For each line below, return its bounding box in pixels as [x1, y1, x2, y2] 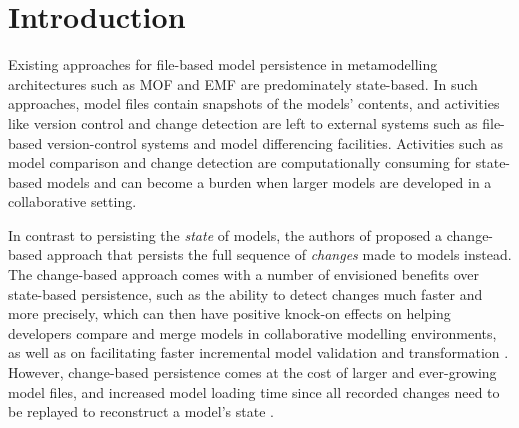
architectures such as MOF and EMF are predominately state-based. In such [8, 73, 478, 94]
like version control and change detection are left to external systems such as [8, 112, 478, 133]
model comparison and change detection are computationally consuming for [8, 152, 472, 173]
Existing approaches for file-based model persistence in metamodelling [8, 54, 438, 75]
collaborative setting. [8, 191, 137, 212]
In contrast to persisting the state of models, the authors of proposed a [8, 224, 443, 245]
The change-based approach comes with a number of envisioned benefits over [8, 264, 479, 285]
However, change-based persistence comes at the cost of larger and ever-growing [8, 362, 497, 383]
